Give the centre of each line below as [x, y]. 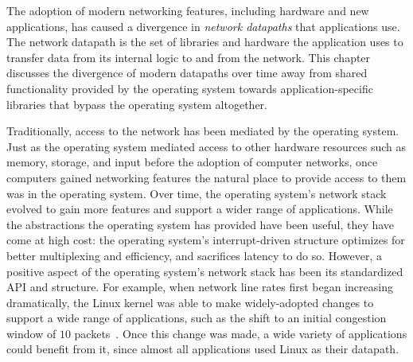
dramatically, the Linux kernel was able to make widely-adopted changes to [190, 302]
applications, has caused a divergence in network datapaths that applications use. [203, 26]
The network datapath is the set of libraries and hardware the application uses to [205, 42]
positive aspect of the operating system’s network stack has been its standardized [205, 271]
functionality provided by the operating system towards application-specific [190, 88]
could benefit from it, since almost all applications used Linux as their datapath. [203, 349]
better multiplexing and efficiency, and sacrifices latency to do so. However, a [195, 255]
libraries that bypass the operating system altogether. [137, 104]
